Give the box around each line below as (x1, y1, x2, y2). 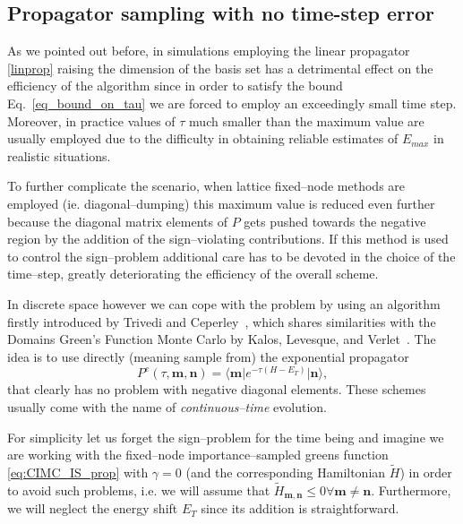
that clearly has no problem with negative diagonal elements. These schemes (7, 380, 426, 399)
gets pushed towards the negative (244, 211, 426, 230)
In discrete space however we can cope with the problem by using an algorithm (7, 294, 441, 313)
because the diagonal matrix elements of (7, 211, 227, 230)
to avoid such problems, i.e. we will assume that (7, 480, 270, 499)
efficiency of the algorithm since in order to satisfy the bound (7, 76, 343, 95)
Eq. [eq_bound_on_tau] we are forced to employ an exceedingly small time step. (7, 93, 457, 112)
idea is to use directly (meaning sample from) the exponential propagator (7, 347, 409, 365)
